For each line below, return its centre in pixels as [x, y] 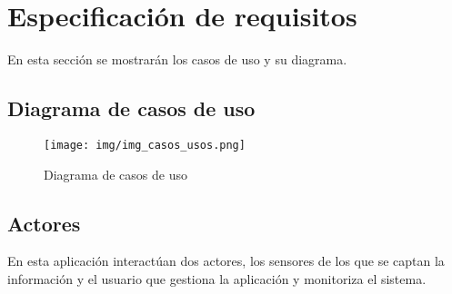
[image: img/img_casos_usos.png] [145, 145]
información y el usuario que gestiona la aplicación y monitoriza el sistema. [217, 278]
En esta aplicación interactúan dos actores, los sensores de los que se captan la [226, 261]
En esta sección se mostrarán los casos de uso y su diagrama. [177, 59]
